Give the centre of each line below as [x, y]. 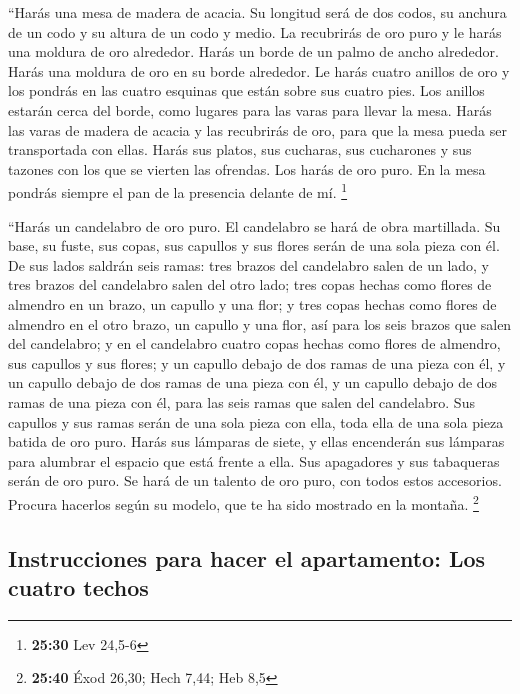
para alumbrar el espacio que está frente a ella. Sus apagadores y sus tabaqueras [254, 460]
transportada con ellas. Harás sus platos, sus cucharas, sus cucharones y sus [240, 149]
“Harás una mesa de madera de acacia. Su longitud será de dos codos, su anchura [257, 12]
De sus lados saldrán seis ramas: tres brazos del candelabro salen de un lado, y [249, 264]
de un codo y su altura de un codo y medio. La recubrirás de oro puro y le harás [255, 31]
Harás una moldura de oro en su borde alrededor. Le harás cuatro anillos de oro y [259, 70]
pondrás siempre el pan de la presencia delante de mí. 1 [178, 190]
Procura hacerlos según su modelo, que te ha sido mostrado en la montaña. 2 [243, 502]
